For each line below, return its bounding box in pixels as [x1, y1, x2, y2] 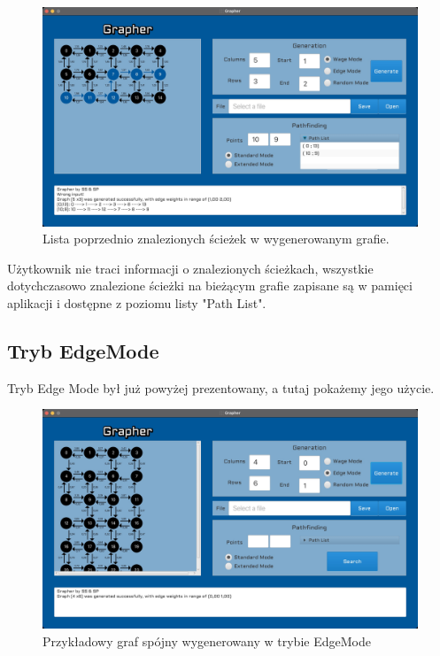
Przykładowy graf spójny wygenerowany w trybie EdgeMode [42, 631, 371, 650]
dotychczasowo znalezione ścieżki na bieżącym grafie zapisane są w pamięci [7, 276, 413, 295]
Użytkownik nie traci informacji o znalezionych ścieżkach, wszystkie [7, 259, 374, 277]
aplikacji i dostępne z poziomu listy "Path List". [7, 293, 266, 312]
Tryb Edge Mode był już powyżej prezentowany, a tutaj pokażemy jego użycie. [7, 378, 435, 397]
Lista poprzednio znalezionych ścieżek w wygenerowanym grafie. [42, 229, 390, 248]
